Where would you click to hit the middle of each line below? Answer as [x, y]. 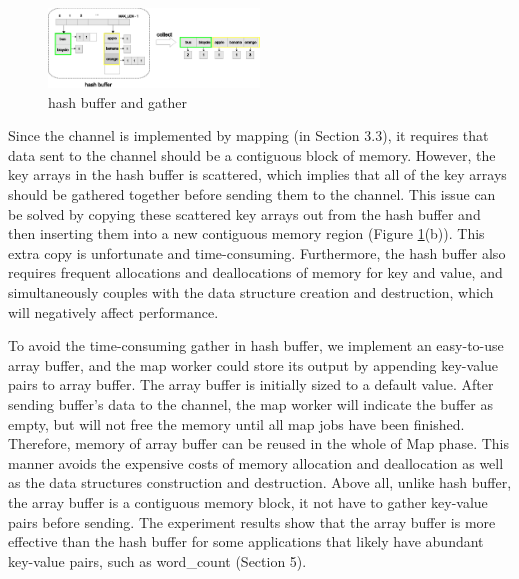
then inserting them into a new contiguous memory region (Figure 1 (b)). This [246, 233]
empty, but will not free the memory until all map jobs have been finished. [236, 423]
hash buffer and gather [118, 101]
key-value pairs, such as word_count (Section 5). [157, 560]
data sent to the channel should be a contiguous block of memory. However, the [252, 154]
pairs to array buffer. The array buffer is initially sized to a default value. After [251, 384]
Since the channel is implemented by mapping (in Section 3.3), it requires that [248, 135]
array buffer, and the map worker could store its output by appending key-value [253, 364]
